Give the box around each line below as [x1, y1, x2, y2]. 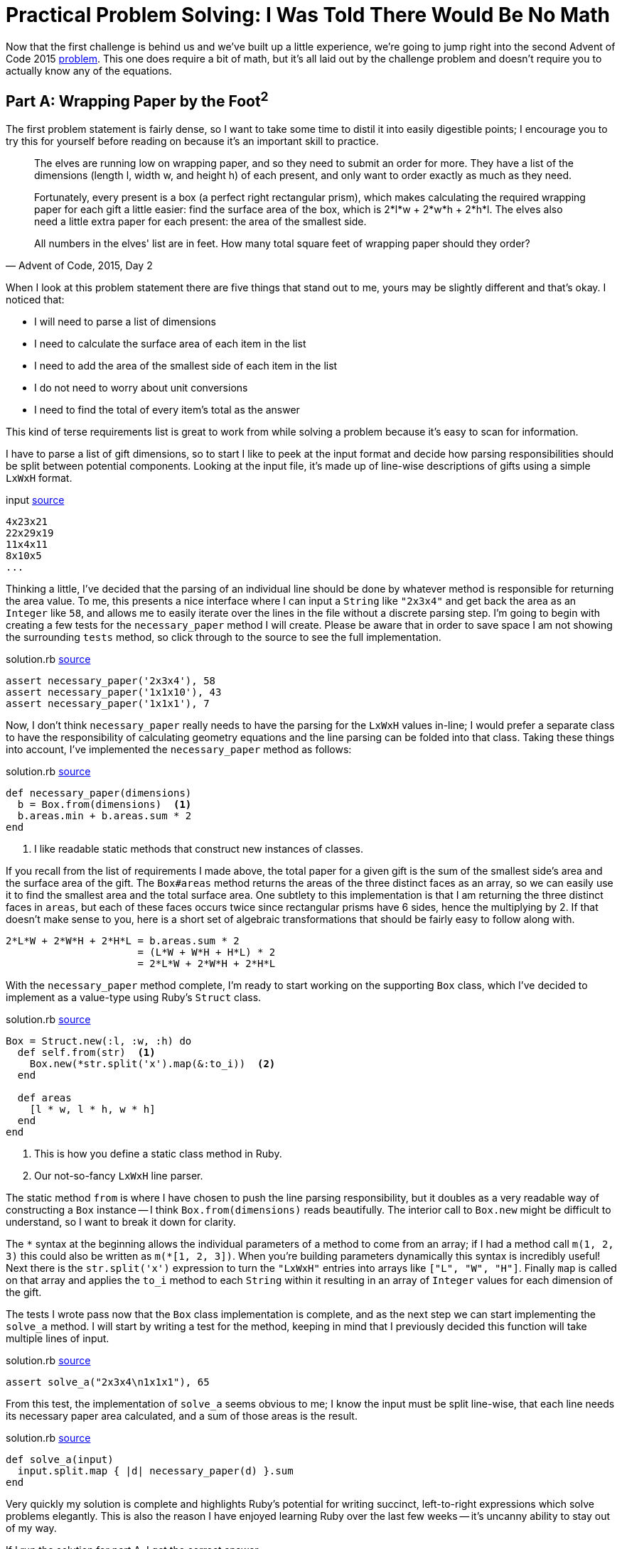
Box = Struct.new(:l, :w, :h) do [6, 1035, 192, 1047]
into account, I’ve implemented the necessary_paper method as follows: [6, 743, 352, 755]
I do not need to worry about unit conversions [34, 381, 248, 394]
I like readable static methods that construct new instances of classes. [34, 842, 363, 855]
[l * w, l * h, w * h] [29, 1103, 156, 1115]
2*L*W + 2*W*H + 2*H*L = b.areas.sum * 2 [6, 934, 240, 946]
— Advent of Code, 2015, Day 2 [6, 259, 153, 271]
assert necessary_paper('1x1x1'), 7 [6, 697, 210, 709]
